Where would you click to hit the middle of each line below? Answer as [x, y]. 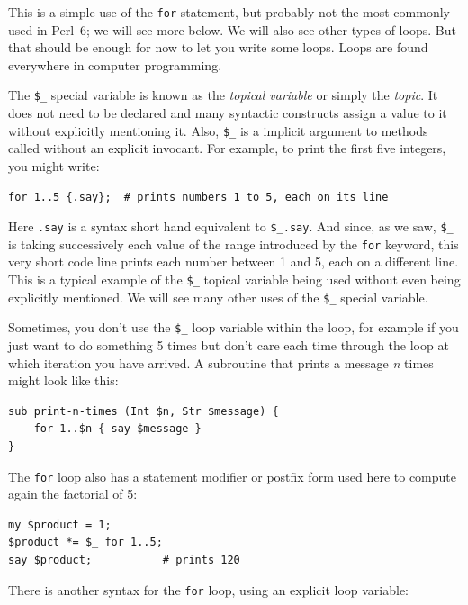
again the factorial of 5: [73, 494]
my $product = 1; [60, 524]
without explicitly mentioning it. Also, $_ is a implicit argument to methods [218, 130]
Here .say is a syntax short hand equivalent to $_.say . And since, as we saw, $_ [231, 226]
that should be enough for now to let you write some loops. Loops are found [218, 47]
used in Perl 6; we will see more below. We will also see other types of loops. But [232, 29]
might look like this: [63, 380]
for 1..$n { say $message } [117, 429]
